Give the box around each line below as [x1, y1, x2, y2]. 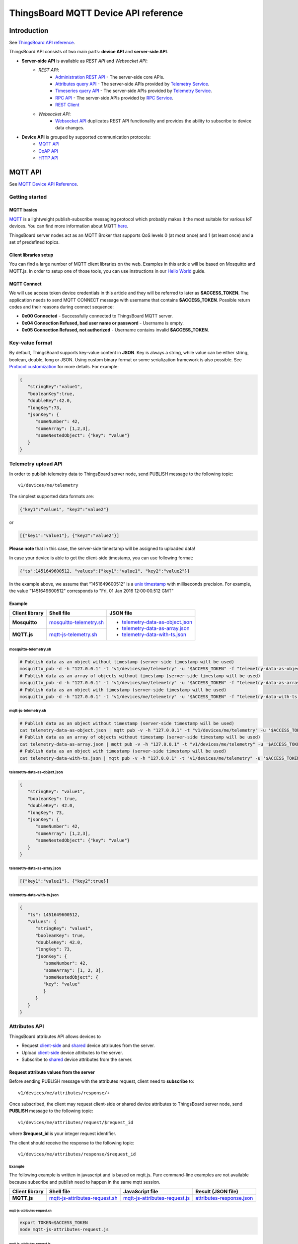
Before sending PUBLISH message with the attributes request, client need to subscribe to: [9, 1078, 195, 1084]
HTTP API [38, 155, 59, 161]
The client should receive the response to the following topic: [9, 1140, 135, 1145]
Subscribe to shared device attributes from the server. [21, 1056, 133, 1062]
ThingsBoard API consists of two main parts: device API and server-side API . [9, 49, 168, 55]
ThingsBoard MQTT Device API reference [9, 7, 183, 18]
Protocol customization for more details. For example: [9, 364, 119, 369]
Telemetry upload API [9, 460, 63, 467]
